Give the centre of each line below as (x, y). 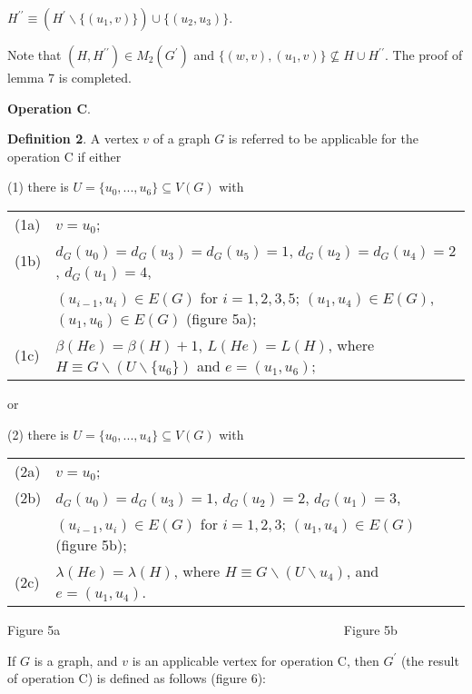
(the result (430, 660)
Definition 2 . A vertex (73, 139)
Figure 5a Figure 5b (202, 630)
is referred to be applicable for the (323, 139)
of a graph (182, 139)
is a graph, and (76, 660)
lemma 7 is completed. (69, 77)
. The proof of (423, 55)
